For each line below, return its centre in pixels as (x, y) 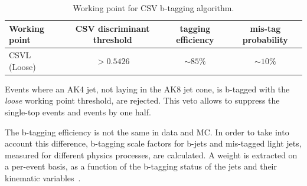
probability (265, 40)
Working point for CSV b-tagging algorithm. (153, 8)
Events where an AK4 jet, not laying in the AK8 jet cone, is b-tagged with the (147, 89)
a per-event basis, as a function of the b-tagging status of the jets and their (141, 166)
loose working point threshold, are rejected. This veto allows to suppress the (142, 100)
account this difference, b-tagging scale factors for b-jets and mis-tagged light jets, (153, 143)
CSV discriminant (112, 28)
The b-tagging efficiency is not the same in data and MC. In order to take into (147, 132)
